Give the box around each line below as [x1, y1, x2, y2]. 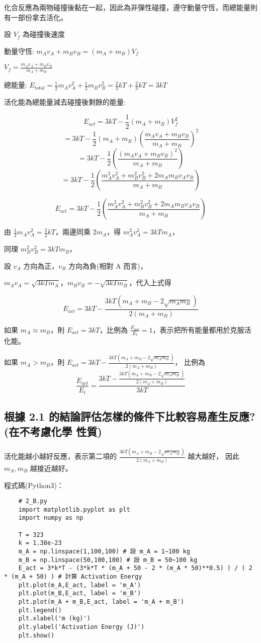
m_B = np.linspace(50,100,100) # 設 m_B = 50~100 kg [18, 556, 198, 564]
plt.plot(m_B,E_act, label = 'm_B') [18, 590, 141, 597]
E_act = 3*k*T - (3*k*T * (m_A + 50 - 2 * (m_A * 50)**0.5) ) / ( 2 [18, 565, 252, 572]
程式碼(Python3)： [4, 479, 64, 490]
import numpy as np [18, 514, 83, 522]
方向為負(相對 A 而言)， [68, 260, 147, 271]
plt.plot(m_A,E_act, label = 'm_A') [18, 581, 141, 589]
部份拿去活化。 [18, 12, 67, 22]
